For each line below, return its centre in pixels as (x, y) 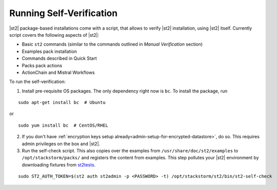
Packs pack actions (42, 65)
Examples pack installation (49, 51)
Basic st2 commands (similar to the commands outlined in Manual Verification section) (112, 44)
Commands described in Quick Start (59, 58)
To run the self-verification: (37, 82)
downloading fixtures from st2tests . (59, 165)
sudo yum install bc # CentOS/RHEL (63, 125)
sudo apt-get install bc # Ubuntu (62, 103)
